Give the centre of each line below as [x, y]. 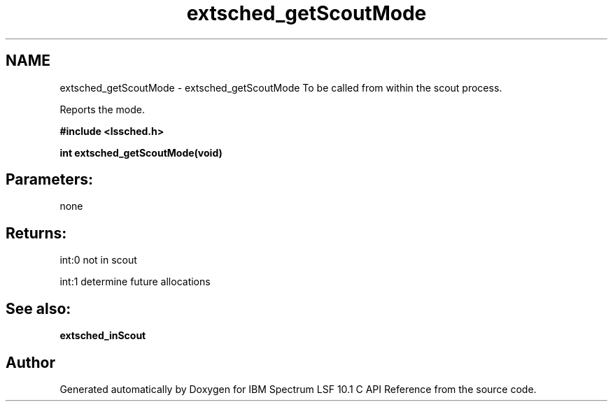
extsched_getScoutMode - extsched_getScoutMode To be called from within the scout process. [281, 87]
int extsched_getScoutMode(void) [141, 152]
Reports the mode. [102, 109]
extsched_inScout [103, 336]
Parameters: [49, 180]
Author [30, 362]
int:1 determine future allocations [135, 282]
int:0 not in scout [98, 260]
